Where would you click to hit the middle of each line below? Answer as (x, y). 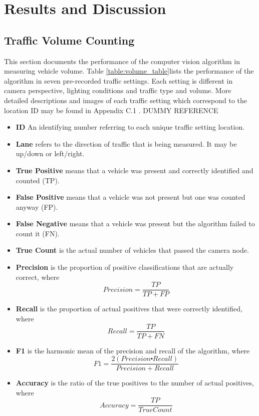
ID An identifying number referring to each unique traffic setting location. (130, 127)
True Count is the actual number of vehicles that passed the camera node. (132, 250)
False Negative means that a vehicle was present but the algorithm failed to (135, 224)
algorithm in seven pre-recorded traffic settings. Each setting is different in (118, 80)
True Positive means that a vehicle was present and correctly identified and (135, 170)
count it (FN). (38, 233)
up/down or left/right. (50, 153)
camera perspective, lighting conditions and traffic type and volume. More (118, 90)
